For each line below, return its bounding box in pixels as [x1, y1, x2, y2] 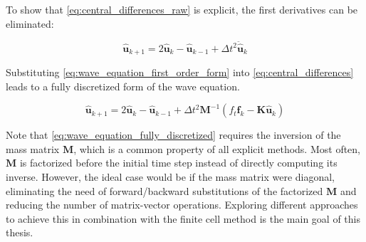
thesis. [6, 225, 33, 240]
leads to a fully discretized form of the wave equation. [6, 78, 240, 93]
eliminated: [6, 16, 54, 31]
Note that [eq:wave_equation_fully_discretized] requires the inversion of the [6, 127, 341, 142]
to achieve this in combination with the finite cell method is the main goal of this [6, 211, 360, 226]
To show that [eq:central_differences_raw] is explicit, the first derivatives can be [6, 2, 358, 16]
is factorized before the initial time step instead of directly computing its [19, 155, 338, 170]
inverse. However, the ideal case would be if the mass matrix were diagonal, [6, 169, 335, 184]
